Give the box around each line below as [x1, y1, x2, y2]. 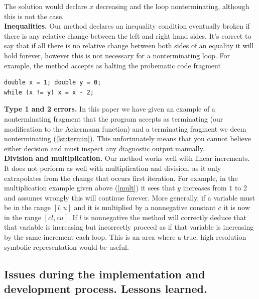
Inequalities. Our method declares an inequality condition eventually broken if [4, 21, 250, 31]
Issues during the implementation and [4, 266, 205, 281]
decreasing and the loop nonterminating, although [95, 1, 249, 11]
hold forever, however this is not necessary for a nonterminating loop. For [4, 50, 230, 60]
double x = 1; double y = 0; [4, 79, 101, 86]
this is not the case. [4, 11, 64, 21]
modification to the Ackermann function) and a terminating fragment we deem [4, 123, 246, 134]
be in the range [4, 202, 51, 213]
